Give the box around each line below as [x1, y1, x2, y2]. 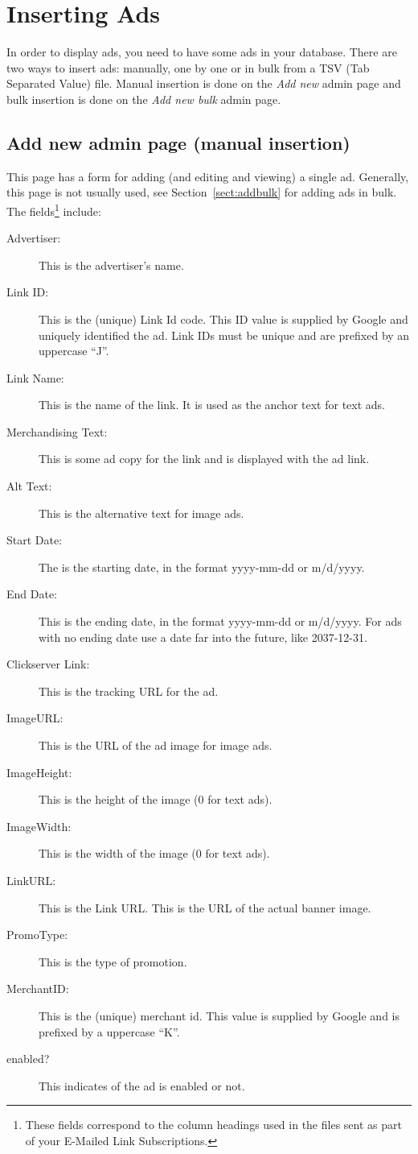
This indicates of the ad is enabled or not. [39, 1077, 245, 1094]
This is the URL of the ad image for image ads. [39, 737, 273, 754]
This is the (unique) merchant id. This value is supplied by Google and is [39, 1007, 400, 1024]
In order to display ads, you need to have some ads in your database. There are [6, 43, 397, 60]
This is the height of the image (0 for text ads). [39, 791, 273, 808]
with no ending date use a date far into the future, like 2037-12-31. [39, 628, 367, 645]
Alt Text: [6, 478, 52, 494]
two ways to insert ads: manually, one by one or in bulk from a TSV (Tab [6, 59, 370, 76]
